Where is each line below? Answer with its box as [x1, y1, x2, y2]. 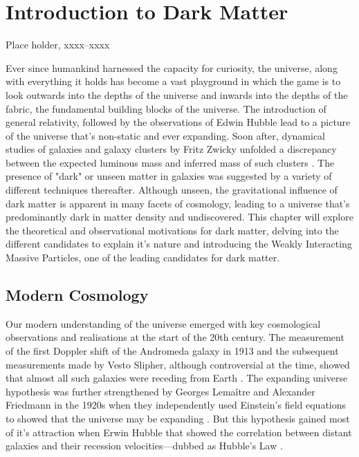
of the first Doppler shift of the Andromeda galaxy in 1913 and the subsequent [6, 344, 339, 358]
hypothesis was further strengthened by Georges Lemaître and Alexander [6, 384, 315, 398]
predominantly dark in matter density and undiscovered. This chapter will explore [6, 209, 353, 224]
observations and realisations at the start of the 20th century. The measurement [6, 330, 344, 344]
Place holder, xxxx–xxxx [6, 37, 110, 52]
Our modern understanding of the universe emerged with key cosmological [6, 316, 321, 330]
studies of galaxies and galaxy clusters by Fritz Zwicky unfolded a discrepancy [6, 142, 337, 156]
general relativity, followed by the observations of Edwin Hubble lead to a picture [6, 115, 351, 129]
